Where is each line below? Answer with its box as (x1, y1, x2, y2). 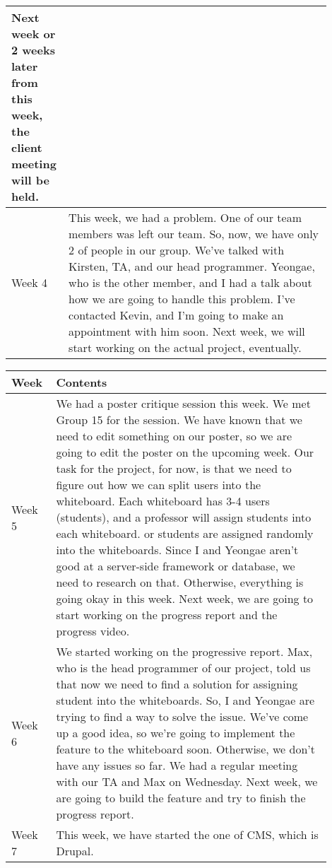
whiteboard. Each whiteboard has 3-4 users (56, 493, 270, 509)
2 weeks (11, 42, 55, 58)
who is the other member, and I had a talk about (69, 274, 312, 291)
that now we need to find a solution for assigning (56, 676, 298, 692)
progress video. (56, 623, 130, 639)
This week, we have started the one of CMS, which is (56, 826, 319, 843)
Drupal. (56, 843, 94, 859)
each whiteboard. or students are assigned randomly (56, 525, 314, 541)
